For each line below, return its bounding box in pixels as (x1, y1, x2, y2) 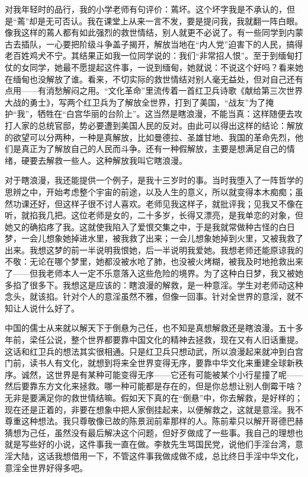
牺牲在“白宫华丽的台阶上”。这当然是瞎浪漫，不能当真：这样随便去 (37, 107, 294, 120)
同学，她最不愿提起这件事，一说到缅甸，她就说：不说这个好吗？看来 (29, 61, 295, 73)
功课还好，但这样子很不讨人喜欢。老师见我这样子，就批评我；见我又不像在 (12, 197, 303, 209)
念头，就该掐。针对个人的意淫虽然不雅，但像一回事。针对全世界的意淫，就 (5, 290, 295, 303)
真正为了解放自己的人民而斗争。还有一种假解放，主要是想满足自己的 (21, 142, 287, 155)
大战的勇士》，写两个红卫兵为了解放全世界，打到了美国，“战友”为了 (5, 96, 266, 108)
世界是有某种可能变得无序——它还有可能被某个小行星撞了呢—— (54, 368, 303, 380)
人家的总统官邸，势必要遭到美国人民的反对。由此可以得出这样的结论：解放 (12, 119, 303, 131)
